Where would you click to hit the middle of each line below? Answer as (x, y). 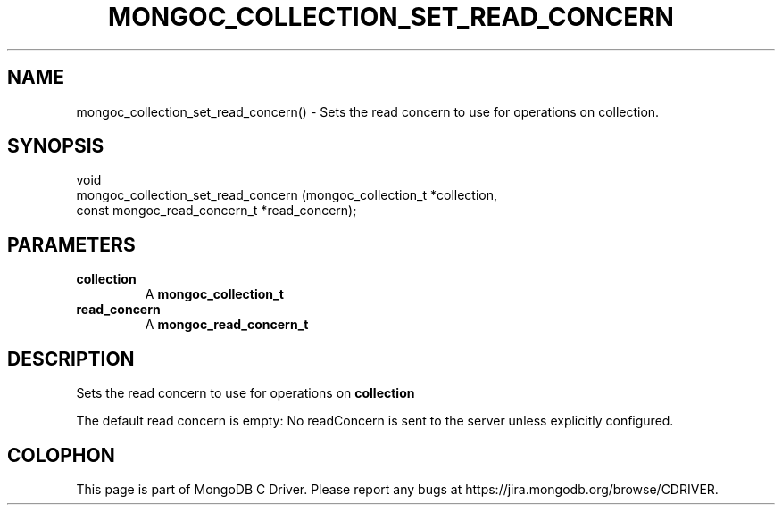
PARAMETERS (71, 244)
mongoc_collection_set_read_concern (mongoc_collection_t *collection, (287, 195)
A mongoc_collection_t (214, 294)
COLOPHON (61, 455)
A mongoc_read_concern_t (227, 325)
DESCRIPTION (71, 359)
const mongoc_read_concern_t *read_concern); (216, 211)
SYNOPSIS (56, 146)
